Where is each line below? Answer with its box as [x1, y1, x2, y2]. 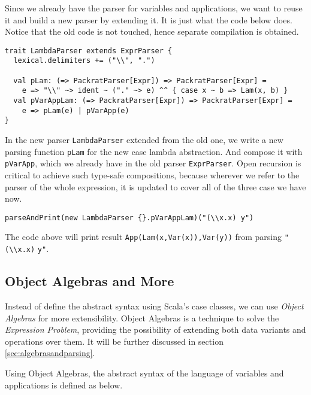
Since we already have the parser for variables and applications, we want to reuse [5, 2, 303, 14]
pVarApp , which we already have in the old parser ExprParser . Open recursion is [5, 157, 301, 169]
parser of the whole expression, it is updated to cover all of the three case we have [5, 180, 306, 193]
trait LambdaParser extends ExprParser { [5, 46, 173, 55]
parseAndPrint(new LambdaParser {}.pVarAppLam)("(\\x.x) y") [5, 213, 254, 222]
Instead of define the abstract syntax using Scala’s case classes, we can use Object [5, 299, 304, 312]
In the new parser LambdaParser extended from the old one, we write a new [5, 133, 283, 146]
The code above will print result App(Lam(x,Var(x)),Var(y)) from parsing [5, 230, 282, 243]
